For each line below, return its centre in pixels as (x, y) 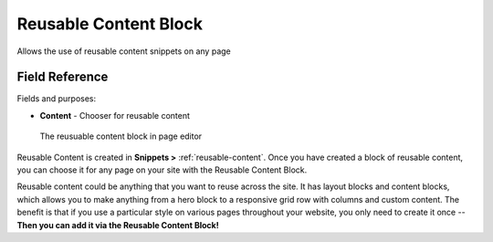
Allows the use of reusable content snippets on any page (124, 51)
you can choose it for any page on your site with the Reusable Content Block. (162, 170)
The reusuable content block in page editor (121, 136)
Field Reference (63, 77)
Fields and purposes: (57, 99)
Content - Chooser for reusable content (115, 115)
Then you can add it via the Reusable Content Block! (118, 225)
